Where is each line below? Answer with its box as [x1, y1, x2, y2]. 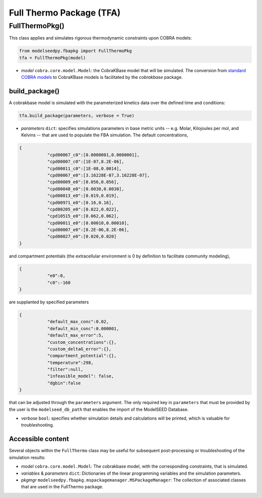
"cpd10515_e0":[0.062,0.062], [47, 213, 119, 219]
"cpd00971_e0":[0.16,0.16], [47, 200, 114, 205]
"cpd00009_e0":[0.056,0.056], [47, 179, 119, 185]
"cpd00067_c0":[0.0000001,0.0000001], [47, 152, 140, 158]
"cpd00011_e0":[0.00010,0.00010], [47, 220, 130, 226]
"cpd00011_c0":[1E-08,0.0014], [47, 166, 122, 171]
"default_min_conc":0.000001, [47, 326, 119, 331]
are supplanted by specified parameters [9, 299, 89, 305]
